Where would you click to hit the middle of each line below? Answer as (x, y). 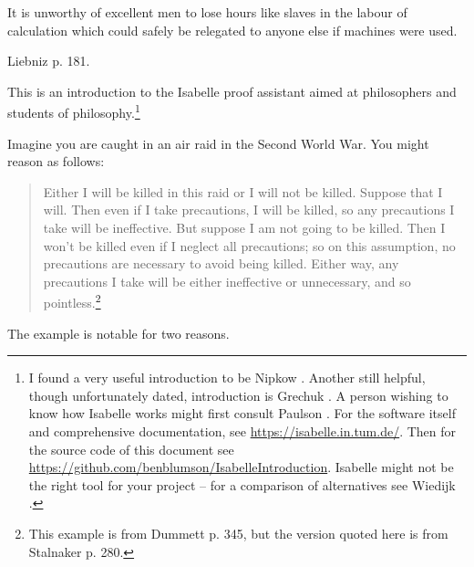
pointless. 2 (72, 301)
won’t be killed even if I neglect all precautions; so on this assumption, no (249, 245)
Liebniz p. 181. (49, 61)
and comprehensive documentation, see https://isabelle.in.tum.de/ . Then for (242, 431)
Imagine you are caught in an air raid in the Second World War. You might (218, 143)
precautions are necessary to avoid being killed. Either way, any (221, 263)
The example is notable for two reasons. (118, 333)
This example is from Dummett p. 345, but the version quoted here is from (238, 533)
